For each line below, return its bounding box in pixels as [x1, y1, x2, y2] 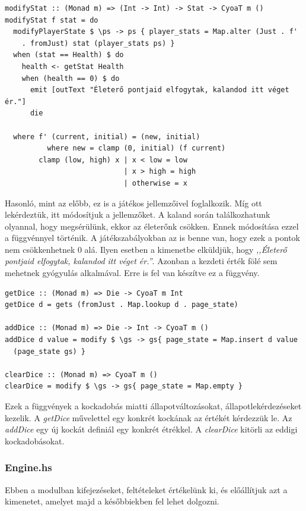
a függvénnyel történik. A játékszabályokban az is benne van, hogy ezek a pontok [5, 231, 300, 244]
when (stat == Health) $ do [13, 51, 124, 59]
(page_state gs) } [13, 347, 86, 356]
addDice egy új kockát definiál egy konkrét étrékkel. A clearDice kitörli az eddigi [5, 423, 298, 435]
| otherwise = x [123, 178, 187, 187]
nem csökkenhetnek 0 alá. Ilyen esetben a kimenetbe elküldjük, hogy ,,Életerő [5, 243, 287, 255]
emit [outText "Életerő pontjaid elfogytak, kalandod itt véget [30, 86, 289, 95]
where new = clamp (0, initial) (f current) [47, 144, 226, 153]
